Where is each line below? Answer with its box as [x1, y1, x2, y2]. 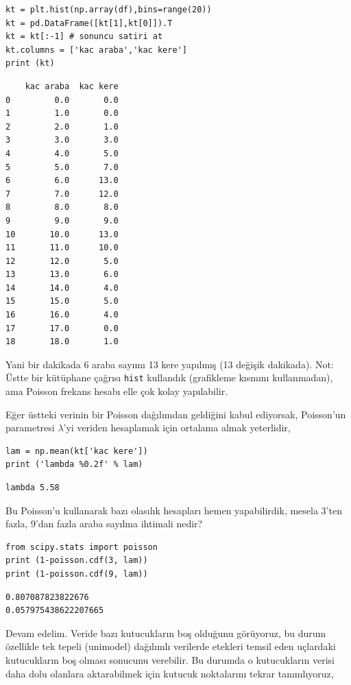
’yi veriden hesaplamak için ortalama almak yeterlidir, [63, 420, 291, 435]
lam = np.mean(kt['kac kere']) [5, 446, 148, 456]
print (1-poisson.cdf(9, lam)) [5, 569, 148, 579]
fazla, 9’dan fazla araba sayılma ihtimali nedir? [5, 516, 203, 531]
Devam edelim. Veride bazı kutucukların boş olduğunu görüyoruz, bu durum [5, 625, 326, 640]
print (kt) [5, 58, 55, 69]
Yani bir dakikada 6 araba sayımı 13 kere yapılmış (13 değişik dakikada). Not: [5, 357, 334, 371]
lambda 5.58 [5, 483, 60, 493]
